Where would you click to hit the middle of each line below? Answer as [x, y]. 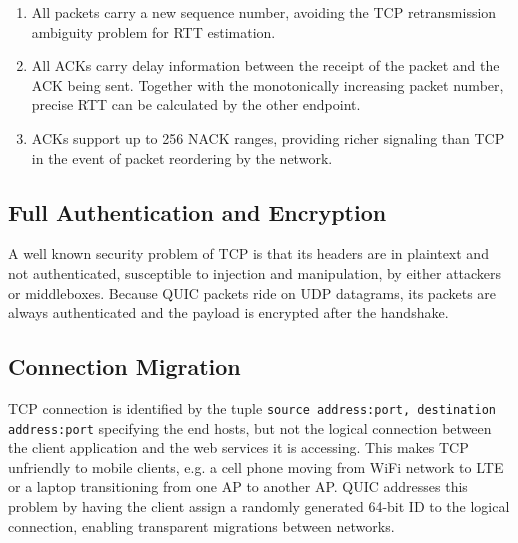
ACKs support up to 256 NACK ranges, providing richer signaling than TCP [268, 137]
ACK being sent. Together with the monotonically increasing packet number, [267, 84]
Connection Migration [124, 366]
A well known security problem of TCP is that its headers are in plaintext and [248, 253]
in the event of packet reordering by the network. [182, 157]
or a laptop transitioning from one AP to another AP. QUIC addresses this [238, 486]
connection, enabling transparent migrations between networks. [201, 525]
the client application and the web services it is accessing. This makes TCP [238, 447]
